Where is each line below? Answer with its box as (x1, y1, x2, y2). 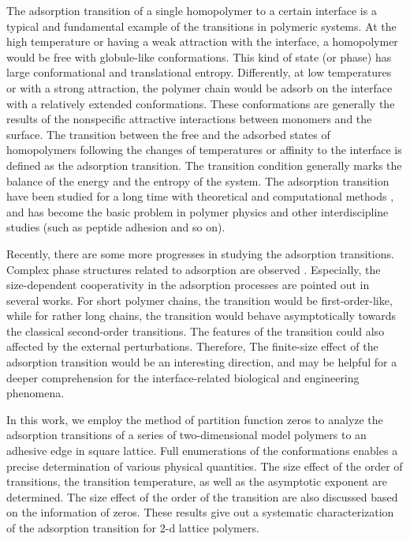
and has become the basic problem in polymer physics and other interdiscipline (6, 203, 389, 220)
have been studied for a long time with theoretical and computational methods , (6, 188, 394, 205)
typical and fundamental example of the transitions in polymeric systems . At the (6, 17, 397, 34)
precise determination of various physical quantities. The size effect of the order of (6, 457, 403, 474)
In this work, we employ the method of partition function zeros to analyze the (6, 411, 383, 427)
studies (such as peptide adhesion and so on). (6, 219, 225, 235)
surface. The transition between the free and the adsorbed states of (6, 126, 330, 142)
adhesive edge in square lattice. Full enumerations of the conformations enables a (6, 442, 398, 459)
